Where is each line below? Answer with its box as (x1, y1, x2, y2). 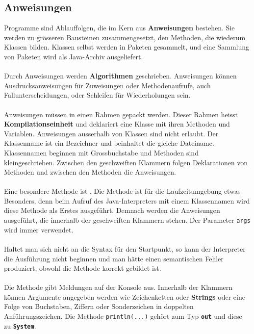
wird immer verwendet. (4, 224, 74, 234)
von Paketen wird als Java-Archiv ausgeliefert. (4, 51, 143, 61)
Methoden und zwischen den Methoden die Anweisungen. (4, 167, 176, 177)
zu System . (4, 320, 36, 331)
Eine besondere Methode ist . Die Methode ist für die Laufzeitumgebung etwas (4, 186, 241, 196)
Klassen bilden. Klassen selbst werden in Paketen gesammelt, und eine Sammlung (4, 42, 250, 52)
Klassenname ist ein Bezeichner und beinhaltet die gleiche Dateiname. (4, 138, 214, 148)
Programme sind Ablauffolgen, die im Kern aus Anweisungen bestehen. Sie (4, 23, 235, 33)
